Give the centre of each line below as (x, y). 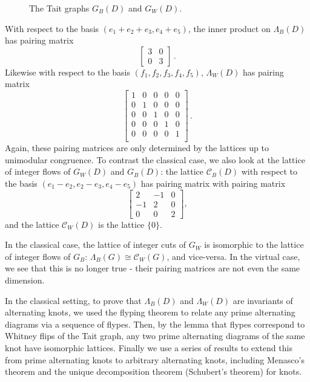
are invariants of (263, 300)
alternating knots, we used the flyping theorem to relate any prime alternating (150, 312)
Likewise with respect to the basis (68, 72)
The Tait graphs (59, 8)
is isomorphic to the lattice (254, 244)
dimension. (25, 280)
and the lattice (32, 224)
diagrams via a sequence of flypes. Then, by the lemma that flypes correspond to (155, 324)
